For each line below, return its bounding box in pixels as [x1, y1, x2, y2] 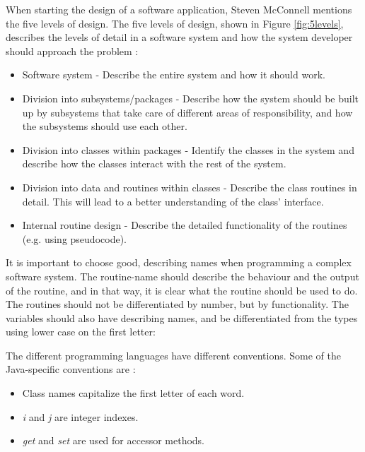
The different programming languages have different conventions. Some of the [6, 347, 341, 362]
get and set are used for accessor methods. [22, 433, 205, 448]
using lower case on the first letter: [6, 324, 156, 339]
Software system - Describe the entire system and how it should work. [22, 67, 325, 82]
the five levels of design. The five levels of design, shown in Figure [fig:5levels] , [6, 16, 344, 30]
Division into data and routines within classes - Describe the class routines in [22, 179, 357, 194]
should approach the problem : [6, 43, 139, 58]
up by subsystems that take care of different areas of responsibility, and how [22, 105, 353, 119]
